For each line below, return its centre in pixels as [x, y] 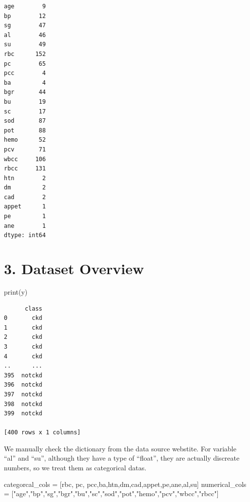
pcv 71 [25, 149]
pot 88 [25, 130]
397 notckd [23, 394]
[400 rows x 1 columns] [42, 433]
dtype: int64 [25, 235]
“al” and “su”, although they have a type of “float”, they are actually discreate [122, 458]
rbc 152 [25, 54]
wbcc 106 [25, 159]
